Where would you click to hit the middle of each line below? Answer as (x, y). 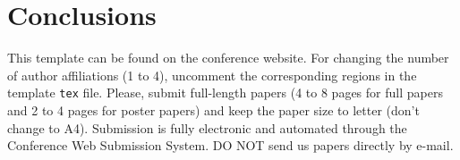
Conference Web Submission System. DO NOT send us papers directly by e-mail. (230, 145)
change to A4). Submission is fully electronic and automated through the (207, 127)
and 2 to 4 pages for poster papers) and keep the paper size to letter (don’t (213, 109)
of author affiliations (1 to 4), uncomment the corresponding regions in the (212, 75)
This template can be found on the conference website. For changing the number (228, 58)
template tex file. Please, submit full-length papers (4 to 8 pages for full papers (225, 93)
